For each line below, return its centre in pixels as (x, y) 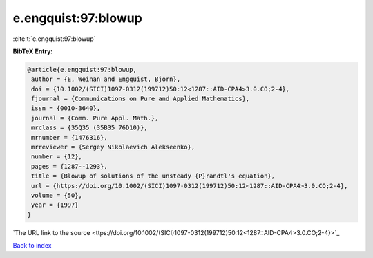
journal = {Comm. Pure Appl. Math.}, (95, 118)
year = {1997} (55, 205)
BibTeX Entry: (33, 51)
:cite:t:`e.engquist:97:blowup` (54, 39)
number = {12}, (57, 157)
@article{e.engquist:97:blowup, (82, 70)
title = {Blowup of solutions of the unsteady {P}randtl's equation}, (153, 176)
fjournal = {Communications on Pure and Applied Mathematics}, (141, 99)
